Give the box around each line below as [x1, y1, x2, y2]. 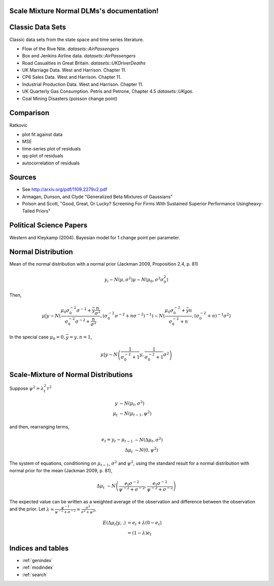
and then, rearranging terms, [9, 424, 70, 430]
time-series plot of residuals [22, 145, 81, 152]
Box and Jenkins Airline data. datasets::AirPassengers [22, 53, 136, 59]
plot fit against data [22, 131, 63, 137]
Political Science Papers [9, 221, 88, 230]
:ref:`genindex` [22, 557, 53, 563]
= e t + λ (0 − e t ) [127, 519, 162, 527]
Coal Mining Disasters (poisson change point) [22, 95, 118, 102]
